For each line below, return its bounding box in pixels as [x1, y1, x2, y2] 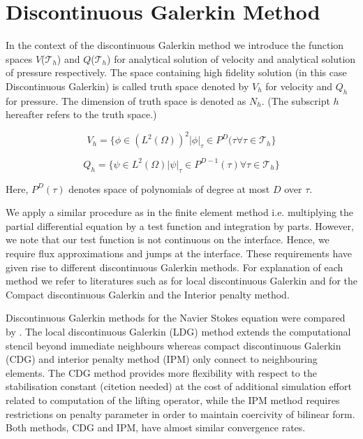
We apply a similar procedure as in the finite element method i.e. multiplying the [6, 205, 354, 219]
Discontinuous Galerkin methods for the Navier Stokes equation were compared [6, 310, 346, 325]
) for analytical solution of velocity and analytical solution [107, 51, 356, 66]
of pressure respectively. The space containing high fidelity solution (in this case [6, 65, 347, 80]
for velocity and [265, 78, 333, 93]
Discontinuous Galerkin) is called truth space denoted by [6, 78, 249, 93]
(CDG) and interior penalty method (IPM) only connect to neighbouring [6, 352, 318, 366]
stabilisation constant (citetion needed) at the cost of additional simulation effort [6, 379, 352, 394]
